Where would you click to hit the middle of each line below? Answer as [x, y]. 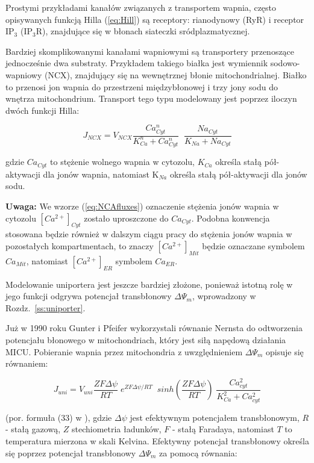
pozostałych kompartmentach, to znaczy [80, 246]
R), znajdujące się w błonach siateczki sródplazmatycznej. [143, 31]
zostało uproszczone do [126, 218]
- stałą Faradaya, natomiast [223, 429]
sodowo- [285, 63]
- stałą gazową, [33, 429]
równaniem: [27, 363]
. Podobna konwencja [231, 218]
